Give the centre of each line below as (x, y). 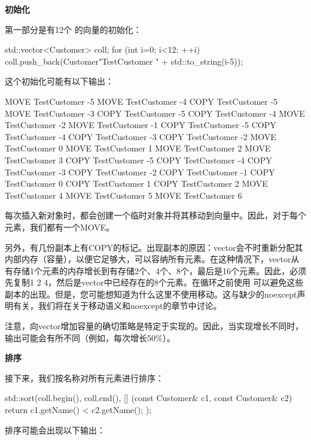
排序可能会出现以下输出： (55, 430)
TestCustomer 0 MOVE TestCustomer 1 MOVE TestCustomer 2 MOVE (138, 148)
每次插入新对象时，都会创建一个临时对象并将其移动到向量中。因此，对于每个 (155, 215)
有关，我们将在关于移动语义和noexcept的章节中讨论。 (117, 306)
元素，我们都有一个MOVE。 (60, 227)
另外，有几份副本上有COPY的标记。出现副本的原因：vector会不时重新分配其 (154, 247)
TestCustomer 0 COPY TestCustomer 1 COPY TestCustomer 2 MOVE (136, 183)
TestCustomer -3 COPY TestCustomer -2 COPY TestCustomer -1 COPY (140, 172)
